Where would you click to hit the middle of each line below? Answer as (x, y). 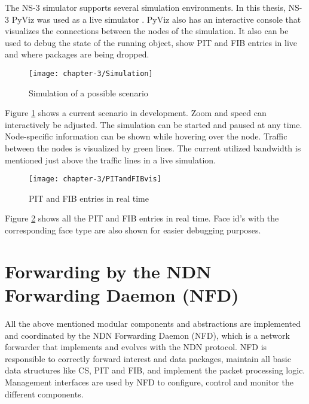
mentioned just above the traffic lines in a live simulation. (110, 160)
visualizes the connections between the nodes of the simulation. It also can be (147, 31)
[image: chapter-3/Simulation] (91, 73)
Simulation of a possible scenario (88, 92)
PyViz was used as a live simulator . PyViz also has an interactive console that (156, 19)
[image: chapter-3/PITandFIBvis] (95, 179)
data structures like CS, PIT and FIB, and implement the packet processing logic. (155, 370)
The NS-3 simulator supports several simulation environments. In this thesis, (145, 7)
